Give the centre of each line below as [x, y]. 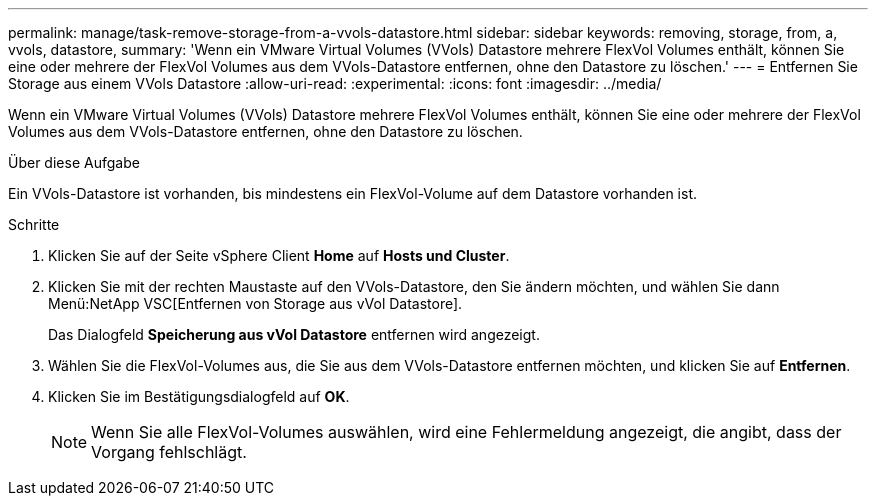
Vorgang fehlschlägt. [169, 452]
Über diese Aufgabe [74, 162]
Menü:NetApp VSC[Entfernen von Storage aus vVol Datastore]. [255, 303]
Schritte [34, 224]
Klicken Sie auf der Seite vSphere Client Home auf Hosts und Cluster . [279, 255]
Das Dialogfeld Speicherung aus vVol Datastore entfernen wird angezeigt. [294, 334]
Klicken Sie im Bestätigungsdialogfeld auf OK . [199, 396]
